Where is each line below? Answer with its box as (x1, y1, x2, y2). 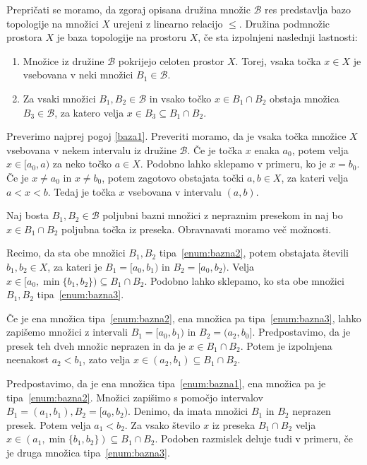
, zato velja (83, 352, 131, 367)
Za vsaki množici (23, 90, 96, 105)
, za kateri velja (281, 170, 349, 184)
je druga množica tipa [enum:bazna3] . (6, 445, 170, 460)
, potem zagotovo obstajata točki (102, 170, 244, 184)
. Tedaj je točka (47, 184, 116, 199)
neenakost (6, 352, 49, 367)
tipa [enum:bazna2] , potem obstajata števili (159, 245, 349, 260)
